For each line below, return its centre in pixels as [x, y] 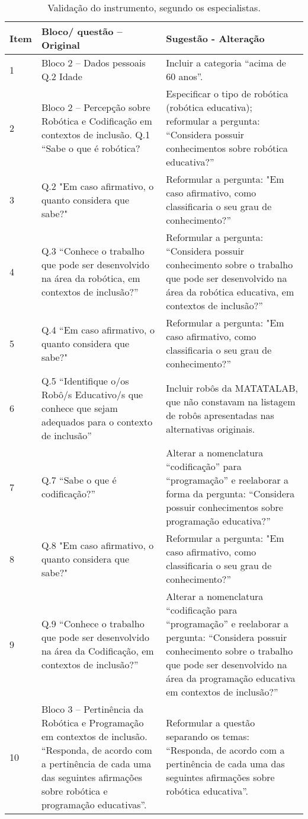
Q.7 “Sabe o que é [79, 480]
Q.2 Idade [62, 76]
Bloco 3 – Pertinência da [92, 709]
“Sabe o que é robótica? [91, 148]
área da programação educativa [231, 678]
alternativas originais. [211, 428]
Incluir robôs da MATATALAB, [232, 388]
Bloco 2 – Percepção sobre [96, 107]
